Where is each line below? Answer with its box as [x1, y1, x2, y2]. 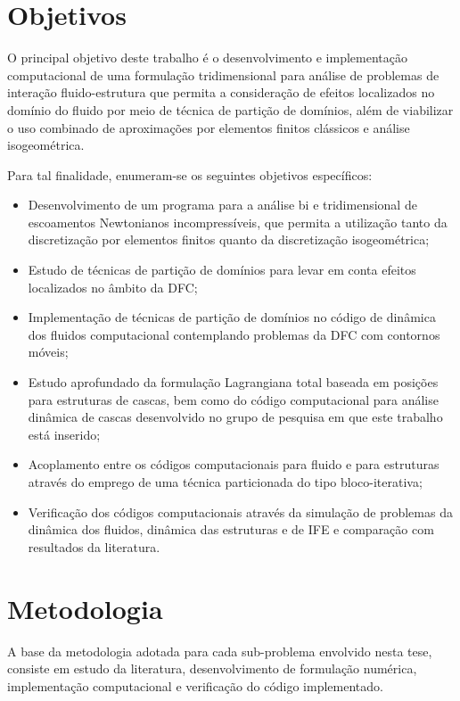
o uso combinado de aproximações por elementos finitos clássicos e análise [7, 118, 410, 136]
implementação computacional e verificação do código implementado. [7, 676, 383, 695]
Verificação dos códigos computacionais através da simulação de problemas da [28, 502, 453, 521]
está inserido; [28, 425, 101, 443]
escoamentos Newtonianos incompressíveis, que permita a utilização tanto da [28, 212, 448, 231]
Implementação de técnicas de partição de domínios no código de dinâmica [28, 308, 436, 326]
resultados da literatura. [28, 537, 160, 556]
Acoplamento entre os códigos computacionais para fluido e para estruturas [28, 455, 439, 474]
